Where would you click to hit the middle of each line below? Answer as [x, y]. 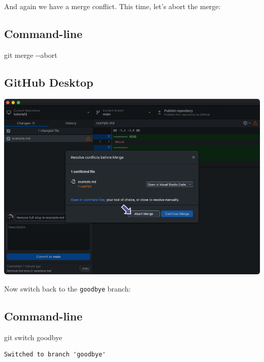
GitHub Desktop [49, 82]
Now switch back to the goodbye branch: [68, 288]
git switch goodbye [33, 337]
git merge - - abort [31, 55]
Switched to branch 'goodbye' [55, 355]
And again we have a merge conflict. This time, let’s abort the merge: [112, 6]
